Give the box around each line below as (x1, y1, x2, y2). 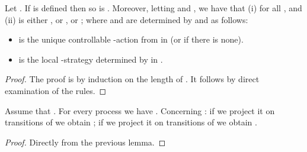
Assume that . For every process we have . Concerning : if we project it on (5, 104, 275, 117)
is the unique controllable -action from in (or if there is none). (18, 33, 244, 46)
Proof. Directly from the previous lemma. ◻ (5, 135, 166, 148)
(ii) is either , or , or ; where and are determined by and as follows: (5, 13, 248, 25)
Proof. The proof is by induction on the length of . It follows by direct (5, 73, 260, 85)
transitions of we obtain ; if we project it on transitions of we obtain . (5, 116, 257, 128)
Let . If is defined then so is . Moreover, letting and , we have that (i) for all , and (5, 2, 302, 14)
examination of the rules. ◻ (5, 84, 107, 96)
